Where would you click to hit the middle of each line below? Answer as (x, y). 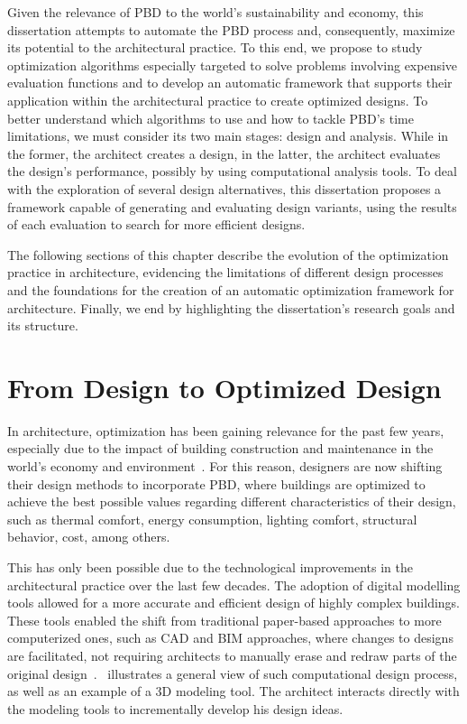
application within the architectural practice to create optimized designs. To (218, 100)
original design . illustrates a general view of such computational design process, (233, 673)
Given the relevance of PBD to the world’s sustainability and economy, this (215, 12)
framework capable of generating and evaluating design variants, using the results (232, 206)
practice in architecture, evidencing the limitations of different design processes (225, 272)
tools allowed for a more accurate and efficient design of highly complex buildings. (234, 603)
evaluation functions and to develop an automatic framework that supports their (230, 83)
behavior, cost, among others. (89, 537)
